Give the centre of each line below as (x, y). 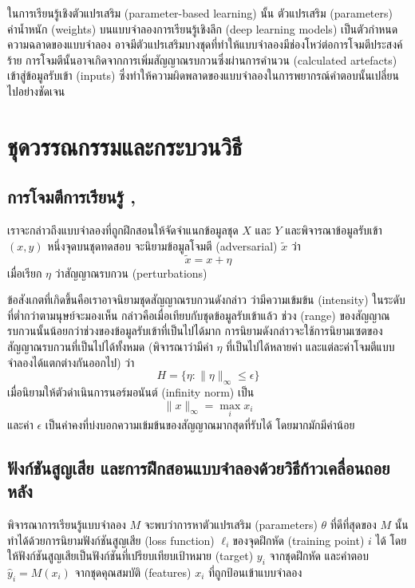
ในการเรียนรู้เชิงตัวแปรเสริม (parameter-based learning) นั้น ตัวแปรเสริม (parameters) (200, 13)
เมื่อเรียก (25, 272)
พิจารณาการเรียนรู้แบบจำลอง (67, 524)
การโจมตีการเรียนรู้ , (71, 197)
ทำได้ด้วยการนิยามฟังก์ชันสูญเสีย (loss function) (111, 540)
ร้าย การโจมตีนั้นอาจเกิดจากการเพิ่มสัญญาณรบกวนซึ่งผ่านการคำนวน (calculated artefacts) (202, 59)
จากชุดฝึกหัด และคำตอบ (319, 556)
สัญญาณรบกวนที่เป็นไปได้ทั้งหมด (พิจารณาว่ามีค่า (110, 346)
